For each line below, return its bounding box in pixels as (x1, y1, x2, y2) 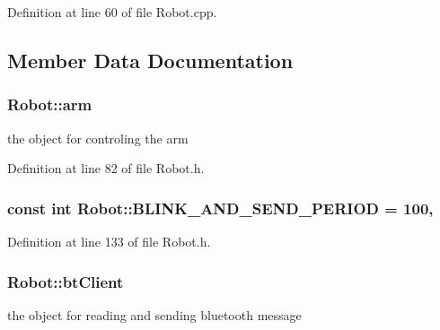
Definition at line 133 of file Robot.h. (7, 232, 211, 250)
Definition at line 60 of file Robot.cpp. (7, 3, 217, 21)
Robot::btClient (7, 270, 124, 292)
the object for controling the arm (7, 128, 189, 147)
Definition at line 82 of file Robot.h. (7, 159, 205, 178)
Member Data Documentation (7, 46, 294, 74)
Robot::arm (7, 93, 92, 116)
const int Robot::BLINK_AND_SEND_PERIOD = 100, (7, 196, 434, 219)
